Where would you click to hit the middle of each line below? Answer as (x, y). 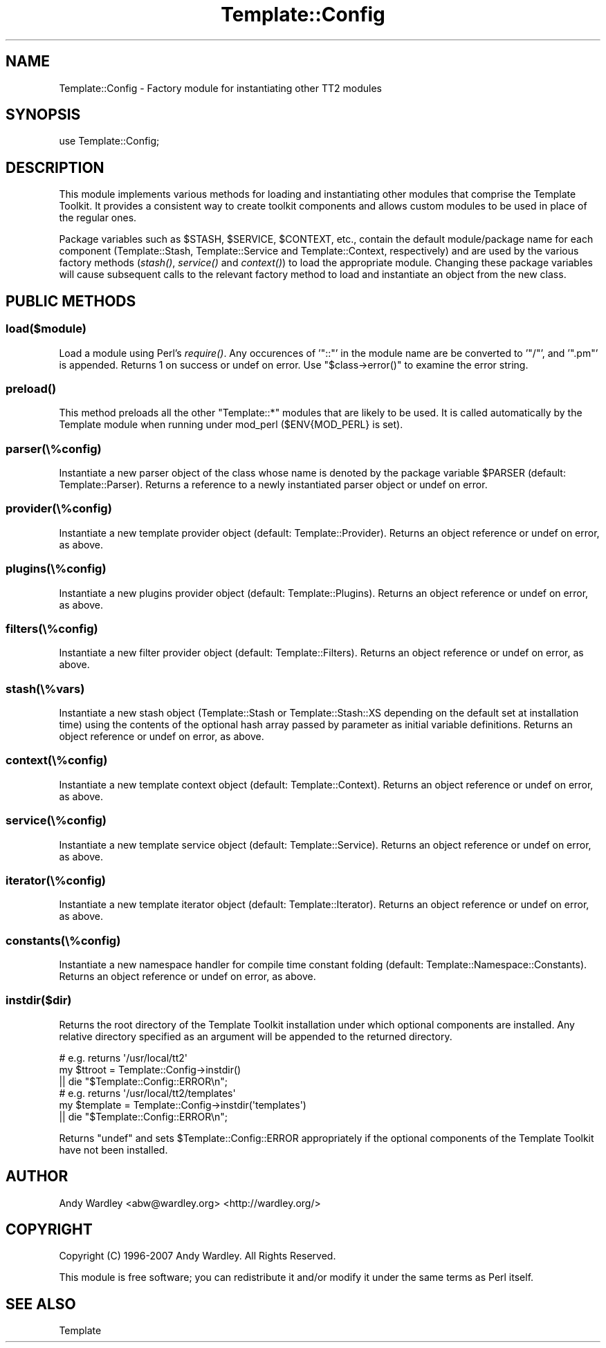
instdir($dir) (39, 1000)
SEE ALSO (41, 1304)
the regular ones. (98, 218)
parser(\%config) (54, 449)
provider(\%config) (59, 509)
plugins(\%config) (56, 569)
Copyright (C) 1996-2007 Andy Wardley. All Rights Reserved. (198, 1256)
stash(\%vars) (45, 689)
